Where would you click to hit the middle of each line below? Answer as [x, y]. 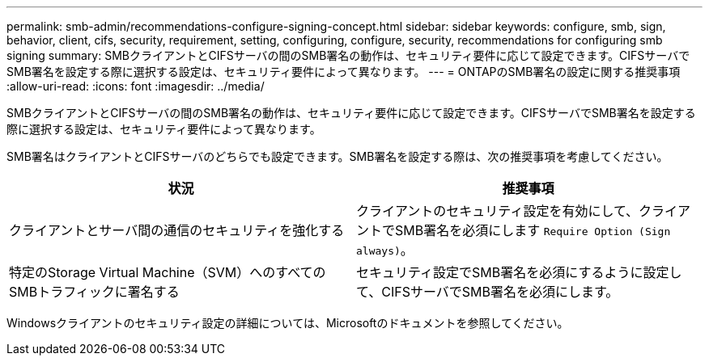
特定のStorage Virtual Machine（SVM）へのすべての [168, 272]
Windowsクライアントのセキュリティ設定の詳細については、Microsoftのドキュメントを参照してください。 [288, 323]
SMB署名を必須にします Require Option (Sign [533, 230]
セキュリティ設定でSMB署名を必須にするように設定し [519, 272]
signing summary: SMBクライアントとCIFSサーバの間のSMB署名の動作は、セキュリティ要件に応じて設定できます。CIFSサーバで [348, 55]
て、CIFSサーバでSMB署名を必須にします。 [488, 292]
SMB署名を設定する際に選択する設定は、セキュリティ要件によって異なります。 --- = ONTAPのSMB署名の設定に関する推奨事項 [344, 72]
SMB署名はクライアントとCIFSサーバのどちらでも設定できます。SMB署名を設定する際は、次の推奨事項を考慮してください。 [338, 156]
